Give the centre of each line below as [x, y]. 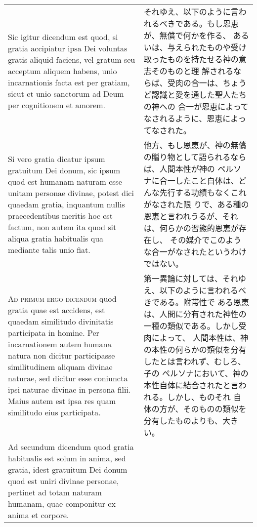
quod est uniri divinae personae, [64, 481]
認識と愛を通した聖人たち [199, 95]
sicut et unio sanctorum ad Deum [66, 93]
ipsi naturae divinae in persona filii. [69, 389]
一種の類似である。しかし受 [195, 326]
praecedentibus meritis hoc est [60, 215]
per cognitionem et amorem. [57, 105]
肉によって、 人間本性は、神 [196, 338]
